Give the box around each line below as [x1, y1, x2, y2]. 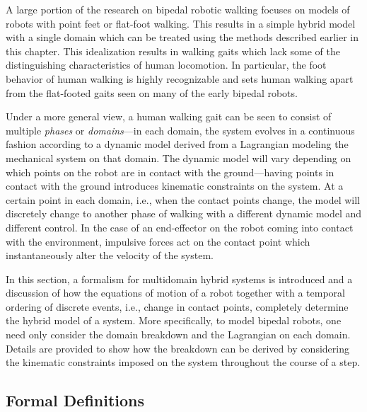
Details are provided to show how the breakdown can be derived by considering [6, 341, 349, 355]
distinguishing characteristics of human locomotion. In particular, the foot [6, 57, 327, 72]
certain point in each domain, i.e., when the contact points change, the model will [6, 192, 361, 207]
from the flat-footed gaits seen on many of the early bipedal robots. [6, 85, 298, 100]
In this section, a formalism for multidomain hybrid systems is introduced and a [6, 271, 353, 286]
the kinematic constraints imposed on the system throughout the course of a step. [6, 355, 361, 370]
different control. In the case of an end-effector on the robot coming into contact [6, 219, 354, 234]
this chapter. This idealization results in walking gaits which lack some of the [6, 43, 341, 58]
